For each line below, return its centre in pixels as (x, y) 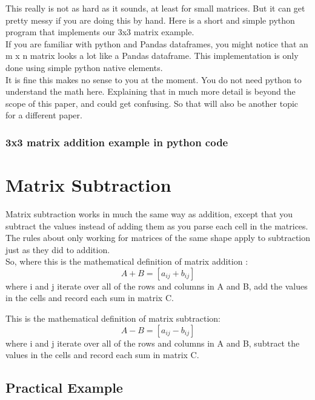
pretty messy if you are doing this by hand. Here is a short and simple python (150, 20)
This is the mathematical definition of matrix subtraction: (113, 318)
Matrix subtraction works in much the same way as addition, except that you (149, 213)
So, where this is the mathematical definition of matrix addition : (127, 261)
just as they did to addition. (58, 249)
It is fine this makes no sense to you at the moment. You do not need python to (154, 79)
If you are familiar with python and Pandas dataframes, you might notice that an (157, 43)
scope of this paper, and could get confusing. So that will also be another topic (152, 103)
